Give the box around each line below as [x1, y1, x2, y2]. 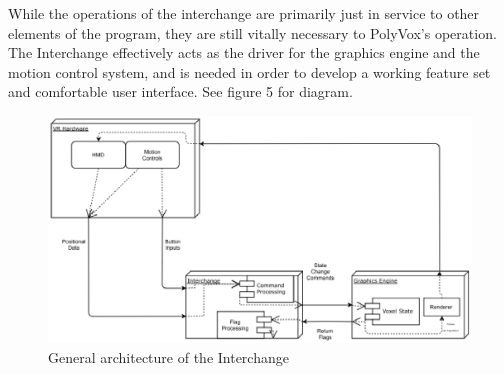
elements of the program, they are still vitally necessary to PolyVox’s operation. [8, 22, 497, 43]
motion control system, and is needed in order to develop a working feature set [8, 61, 491, 82]
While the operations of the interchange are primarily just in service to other [8, 3, 480, 23]
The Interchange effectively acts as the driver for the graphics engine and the [8, 42, 480, 63]
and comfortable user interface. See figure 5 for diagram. [8, 81, 353, 102]
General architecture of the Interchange [48, 346, 289, 367]
